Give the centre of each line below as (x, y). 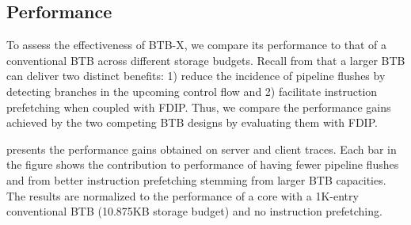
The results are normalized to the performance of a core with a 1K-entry (183, 195)
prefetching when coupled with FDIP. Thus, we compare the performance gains (199, 107)
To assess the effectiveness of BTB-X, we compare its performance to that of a (197, 45)
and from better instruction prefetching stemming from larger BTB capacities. (196, 179)
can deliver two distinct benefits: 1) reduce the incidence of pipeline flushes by (196, 76)
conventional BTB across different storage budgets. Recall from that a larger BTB (206, 60)
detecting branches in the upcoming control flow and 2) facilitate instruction (192, 91)
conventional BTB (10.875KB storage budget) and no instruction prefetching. (194, 211)
